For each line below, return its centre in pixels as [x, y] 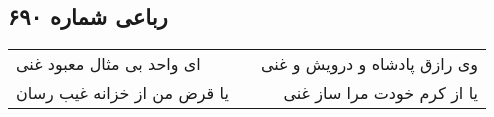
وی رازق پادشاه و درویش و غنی [369, 64]
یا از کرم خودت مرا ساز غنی [380, 93]
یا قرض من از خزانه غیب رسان [122, 93]
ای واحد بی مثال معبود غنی [108, 64]
